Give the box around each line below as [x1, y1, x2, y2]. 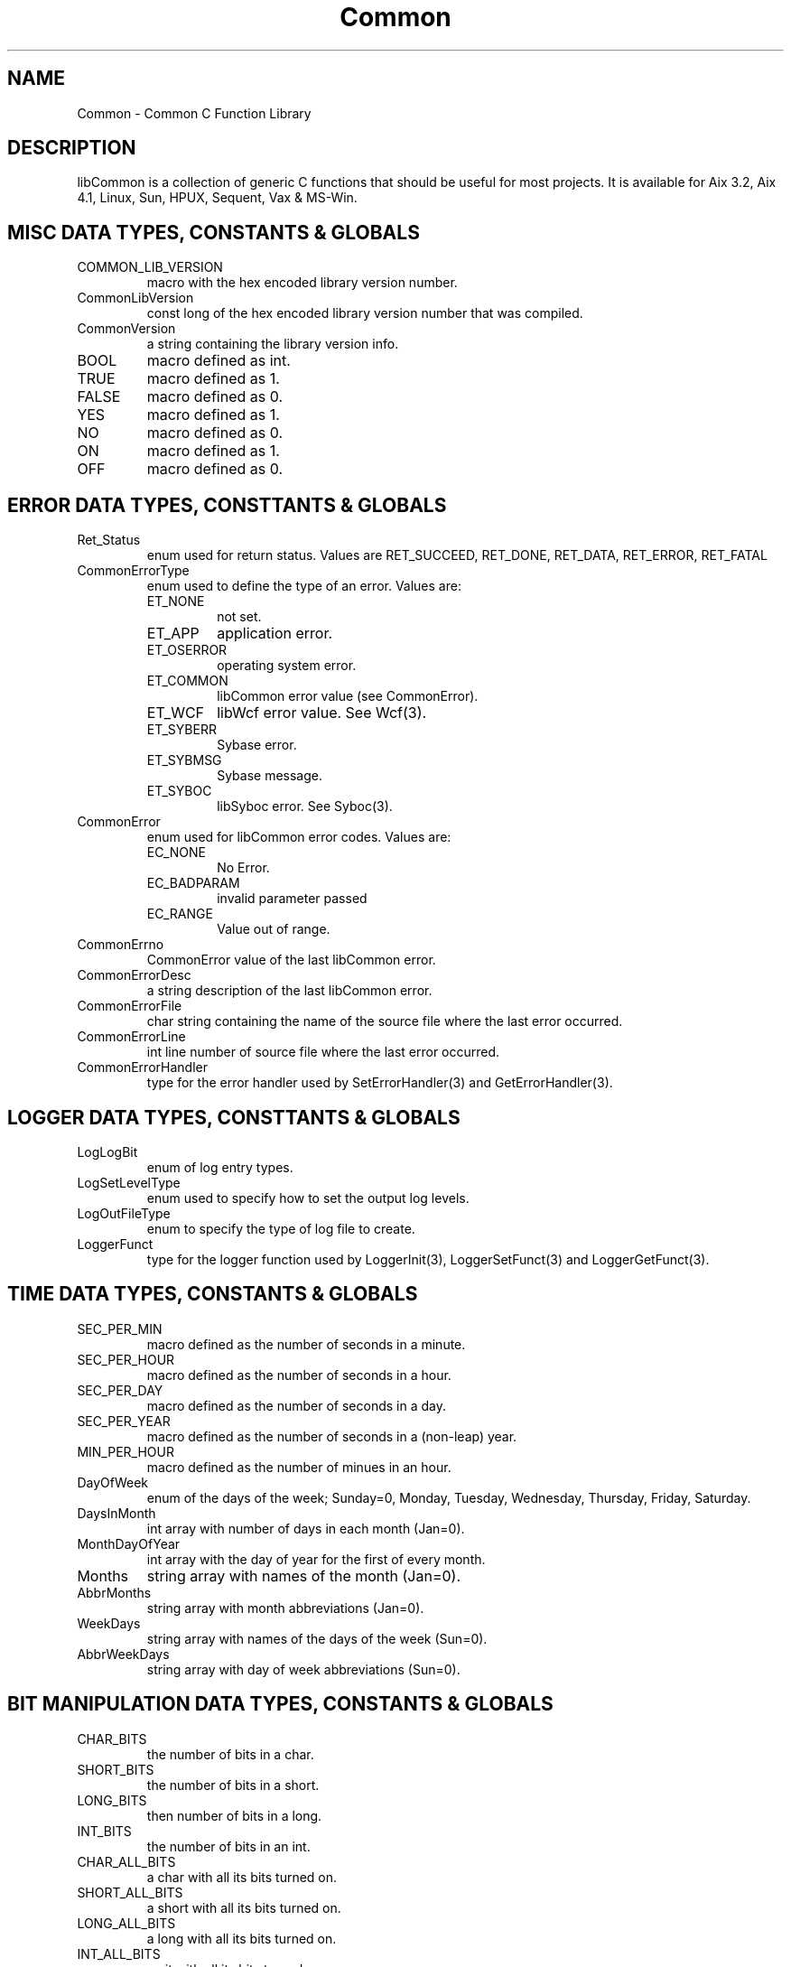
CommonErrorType [77, 563, 190, 579]
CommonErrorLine [77, 1029, 186, 1045]
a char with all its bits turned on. [146, 1869, 338, 1885]
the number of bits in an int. [146, 1838, 311, 1854]
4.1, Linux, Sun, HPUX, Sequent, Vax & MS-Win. [77, 190, 358, 206]
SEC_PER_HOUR [77, 1351, 175, 1367]
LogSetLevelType [77, 1174, 181, 1190]
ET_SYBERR [146, 722, 217, 738]
